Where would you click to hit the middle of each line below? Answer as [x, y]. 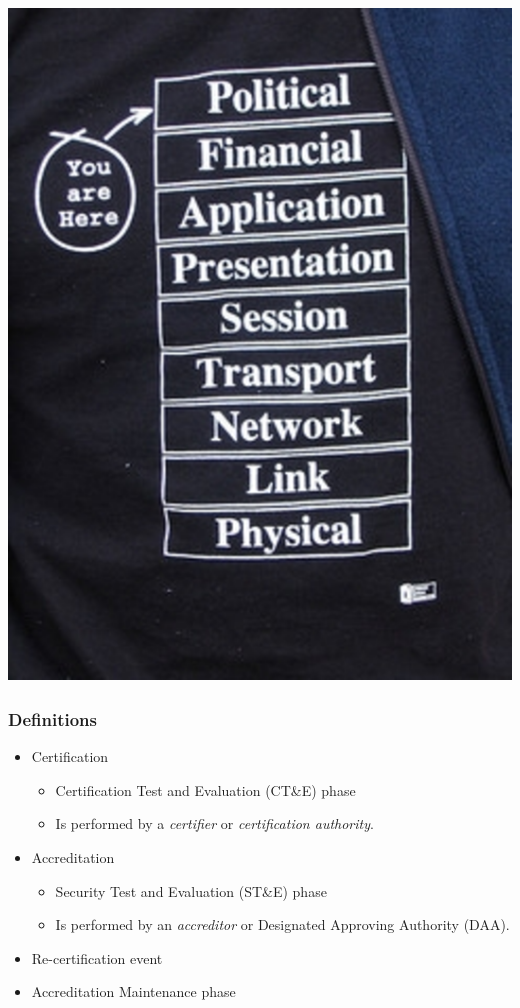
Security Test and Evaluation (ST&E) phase [191, 890]
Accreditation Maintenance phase [133, 991]
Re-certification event [97, 957]
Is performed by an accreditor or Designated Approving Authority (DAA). [282, 924]
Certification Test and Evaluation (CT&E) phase [205, 789]
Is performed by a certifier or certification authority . [214, 823]
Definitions [52, 718]
